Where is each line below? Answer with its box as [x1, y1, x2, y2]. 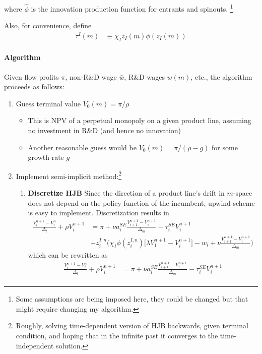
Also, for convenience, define [4, 20, 92, 31]
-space [233, 187, 252, 198]
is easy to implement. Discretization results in [28, 207, 169, 218]
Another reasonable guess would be [28, 142, 137, 152]
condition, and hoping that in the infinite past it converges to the [16, 330, 218, 341]
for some [212, 142, 238, 152]
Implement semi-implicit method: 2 [16, 169, 122, 181]
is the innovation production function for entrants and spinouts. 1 [31, 2, 233, 14]
